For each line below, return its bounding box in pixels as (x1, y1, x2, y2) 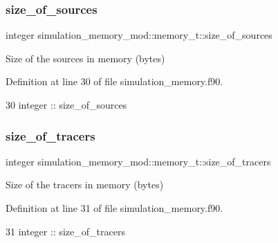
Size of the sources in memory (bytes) (6, 51, 165, 65)
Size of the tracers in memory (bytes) (6, 177, 164, 192)
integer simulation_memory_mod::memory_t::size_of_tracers (6, 154, 271, 168)
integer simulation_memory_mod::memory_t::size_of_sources (6, 28, 272, 42)
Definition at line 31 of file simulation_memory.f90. (6, 201, 223, 215)
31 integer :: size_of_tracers (6, 224, 125, 238)
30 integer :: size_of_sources (6, 98, 127, 111)
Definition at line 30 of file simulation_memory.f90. (6, 74, 223, 89)
